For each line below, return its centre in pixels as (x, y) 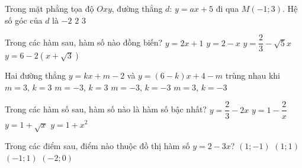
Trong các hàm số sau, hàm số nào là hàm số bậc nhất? (106, 109)
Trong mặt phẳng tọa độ (49, 8)
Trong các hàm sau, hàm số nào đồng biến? (84, 42)
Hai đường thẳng (36, 75)
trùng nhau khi (253, 75)
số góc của (24, 20)
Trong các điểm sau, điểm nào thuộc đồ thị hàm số (97, 146)
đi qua (227, 8)
